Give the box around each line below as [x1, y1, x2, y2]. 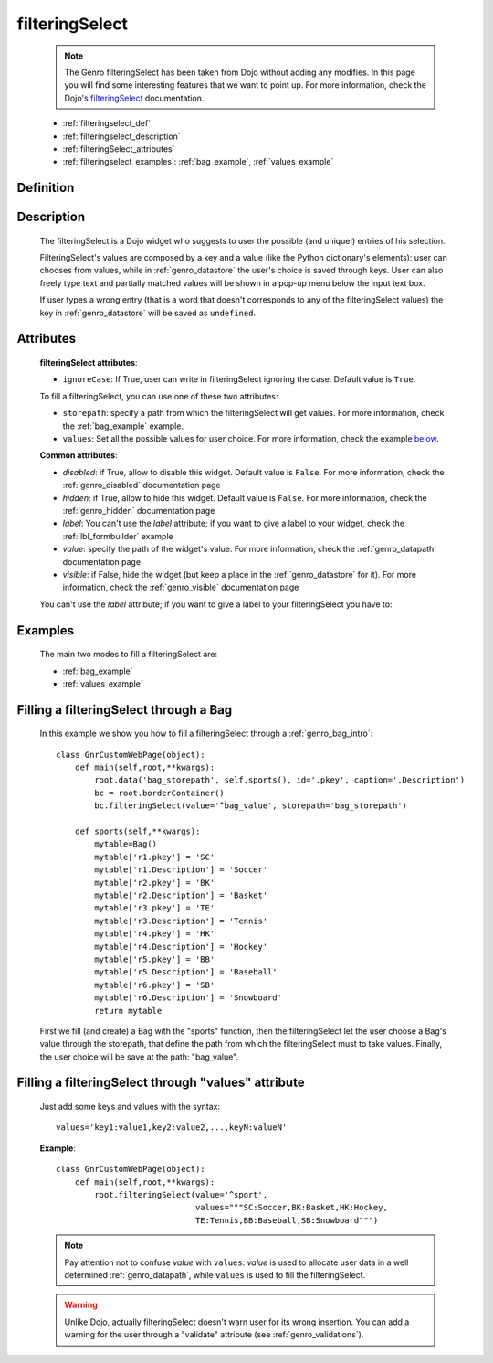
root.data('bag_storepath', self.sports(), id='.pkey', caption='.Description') [94, 775, 466, 785]
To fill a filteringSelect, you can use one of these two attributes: [39, 390, 278, 401]
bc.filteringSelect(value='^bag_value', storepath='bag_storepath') [94, 801, 408, 811]
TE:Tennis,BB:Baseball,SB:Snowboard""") [194, 1215, 379, 1225]
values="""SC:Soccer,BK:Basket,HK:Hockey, [194, 1202, 388, 1213]
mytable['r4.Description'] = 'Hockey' [94, 942, 268, 952]
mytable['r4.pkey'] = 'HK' [94, 929, 215, 939]
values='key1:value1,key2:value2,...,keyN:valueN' [56, 1123, 288, 1133]
